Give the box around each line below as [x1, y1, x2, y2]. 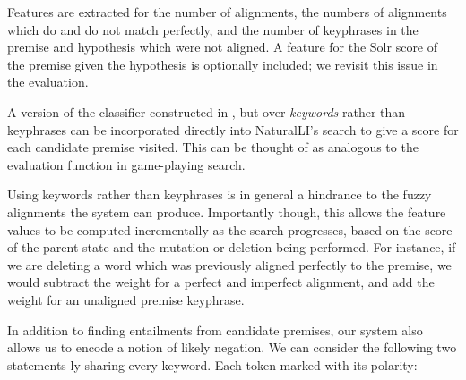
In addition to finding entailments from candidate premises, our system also [7, 320, 423, 339]
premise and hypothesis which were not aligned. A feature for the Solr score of [7, 38, 438, 56]
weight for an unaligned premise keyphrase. [7, 290, 245, 308]
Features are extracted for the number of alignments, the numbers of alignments [7, 3, 447, 21]
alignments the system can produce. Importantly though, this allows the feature [7, 202, 446, 221]
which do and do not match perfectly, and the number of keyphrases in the [7, 20, 419, 38]
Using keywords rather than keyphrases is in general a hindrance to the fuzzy [7, 185, 432, 204]
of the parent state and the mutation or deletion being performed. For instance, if [7, 238, 456, 257]
